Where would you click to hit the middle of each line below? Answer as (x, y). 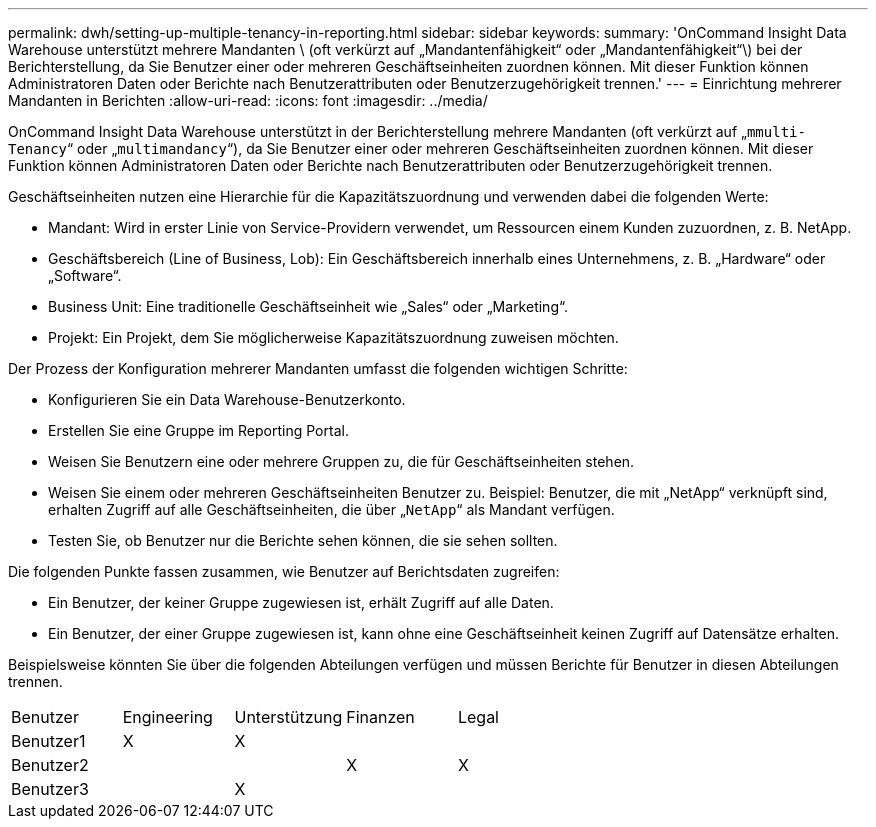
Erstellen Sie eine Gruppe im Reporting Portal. (198, 430)
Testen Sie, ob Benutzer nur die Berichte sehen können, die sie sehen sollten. (303, 540)
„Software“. (85, 275)
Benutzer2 (50, 765)
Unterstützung (288, 717)
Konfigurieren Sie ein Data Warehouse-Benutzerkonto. (227, 399)
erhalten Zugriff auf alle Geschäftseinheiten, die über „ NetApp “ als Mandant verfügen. (331, 509)
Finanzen (380, 717)
